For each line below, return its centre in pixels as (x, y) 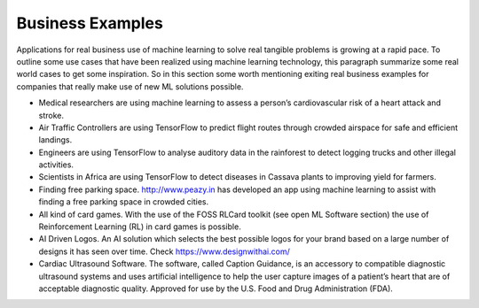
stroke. (51, 115)
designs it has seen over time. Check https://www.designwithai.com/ (164, 251)
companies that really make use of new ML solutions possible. (130, 86)
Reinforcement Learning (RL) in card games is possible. (140, 227)
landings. (55, 140)
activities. (56, 165)
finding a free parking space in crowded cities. (124, 202)
